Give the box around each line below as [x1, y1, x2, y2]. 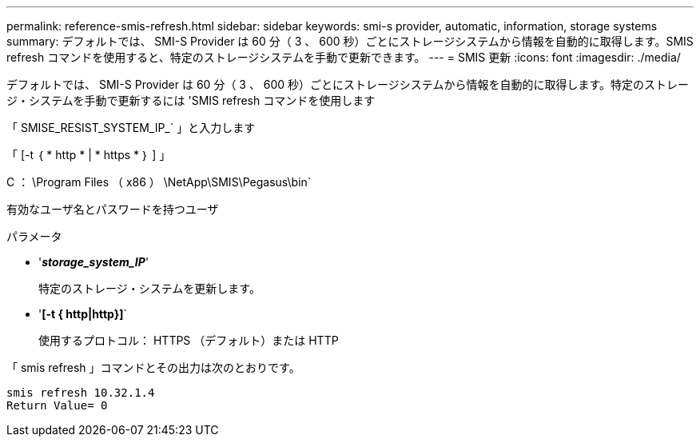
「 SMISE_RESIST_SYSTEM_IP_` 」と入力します [6, 121, 256, 134]
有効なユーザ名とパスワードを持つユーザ [6, 202, 219, 216]
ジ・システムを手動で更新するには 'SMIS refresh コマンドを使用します [6, 94, 376, 107]
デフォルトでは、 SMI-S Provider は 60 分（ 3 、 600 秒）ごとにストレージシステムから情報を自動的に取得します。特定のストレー [6, 78, 690, 91]
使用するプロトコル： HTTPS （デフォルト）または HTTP [38, 333, 339, 347]
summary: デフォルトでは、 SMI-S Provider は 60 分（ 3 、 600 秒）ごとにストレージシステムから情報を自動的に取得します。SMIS [6, 34, 694, 48]
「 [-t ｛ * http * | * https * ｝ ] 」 [6, 148, 171, 162]
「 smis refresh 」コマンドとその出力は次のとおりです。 [6, 361, 300, 374]
